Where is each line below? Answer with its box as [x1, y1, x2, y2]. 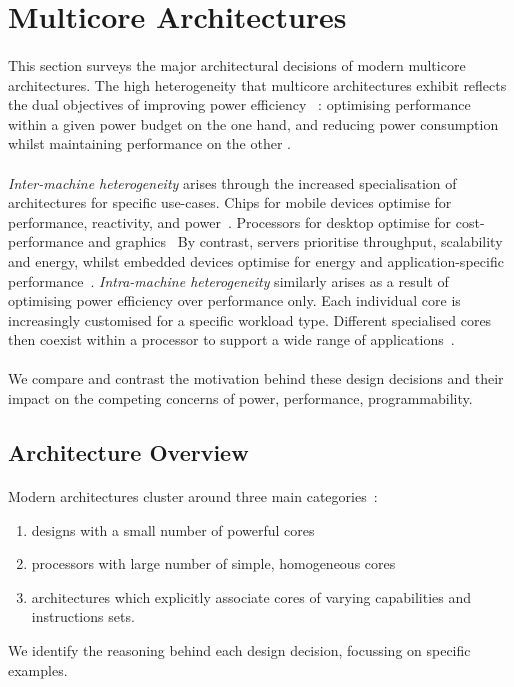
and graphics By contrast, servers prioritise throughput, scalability [88, 231, 503, 252]
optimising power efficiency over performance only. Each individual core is [8, 290, 461, 311]
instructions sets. [31, 606, 135, 627]
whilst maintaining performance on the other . [8, 133, 291, 154]
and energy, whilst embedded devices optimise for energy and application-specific [8, 250, 504, 271]
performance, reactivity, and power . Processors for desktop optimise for [8, 211, 452, 232]
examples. [8, 659, 68, 680]
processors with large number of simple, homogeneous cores [31, 553, 396, 574]
